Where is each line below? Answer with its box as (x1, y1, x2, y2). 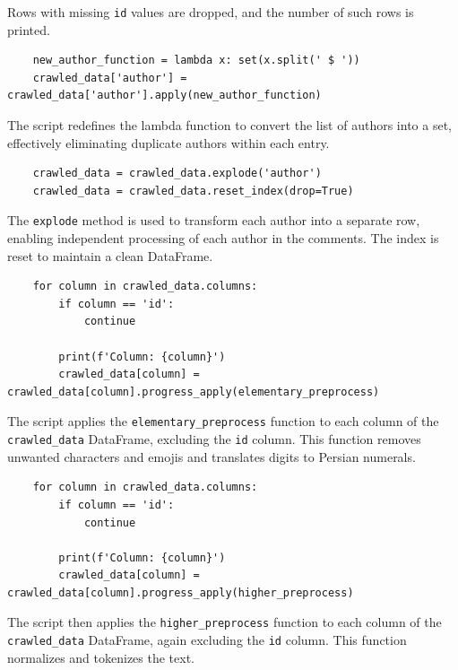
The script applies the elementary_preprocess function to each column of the (7, 412, 439, 431)
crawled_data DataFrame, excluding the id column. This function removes (7, 430, 421, 448)
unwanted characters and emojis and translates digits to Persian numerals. (7, 447, 416, 466)
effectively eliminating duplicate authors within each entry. (7, 133, 330, 152)
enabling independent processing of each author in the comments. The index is (7, 229, 439, 248)
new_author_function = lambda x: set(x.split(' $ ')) (32, 54, 360, 67)
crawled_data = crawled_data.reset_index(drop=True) (32, 184, 354, 197)
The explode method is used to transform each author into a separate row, (7, 211, 420, 230)
